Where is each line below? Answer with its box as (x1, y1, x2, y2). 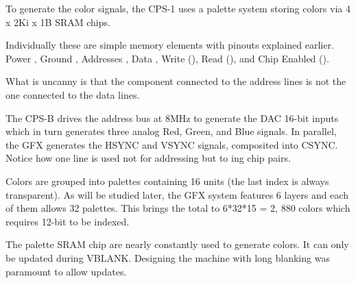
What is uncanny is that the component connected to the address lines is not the (5, 74, 346, 88)
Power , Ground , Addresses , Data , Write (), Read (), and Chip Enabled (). (5, 51, 329, 65)
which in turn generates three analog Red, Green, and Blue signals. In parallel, (5, 124, 337, 138)
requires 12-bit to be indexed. (5, 214, 130, 228)
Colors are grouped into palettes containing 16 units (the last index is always (5, 173, 329, 188)
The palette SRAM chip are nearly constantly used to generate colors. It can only (5, 237, 349, 251)
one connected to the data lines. (5, 87, 140, 101)
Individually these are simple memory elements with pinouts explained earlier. (5, 38, 334, 52)
